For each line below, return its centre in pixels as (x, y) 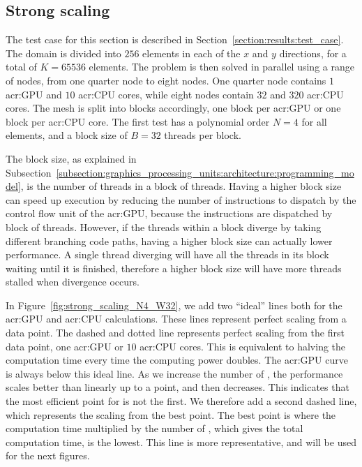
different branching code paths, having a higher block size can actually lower (169, 240)
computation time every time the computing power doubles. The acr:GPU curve (177, 360)
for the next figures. (48, 455)
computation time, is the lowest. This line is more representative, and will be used (181, 442)
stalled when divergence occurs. (73, 282)
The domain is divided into (63, 53)
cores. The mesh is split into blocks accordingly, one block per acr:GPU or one (173, 108)
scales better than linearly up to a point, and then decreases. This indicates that (178, 387)
